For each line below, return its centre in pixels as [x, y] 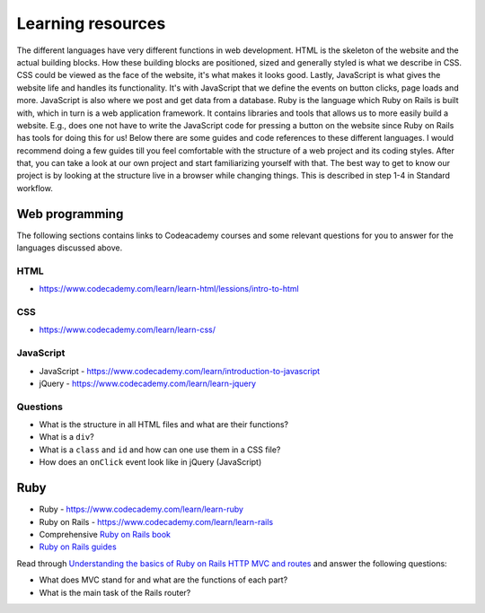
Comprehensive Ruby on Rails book [105, 534]
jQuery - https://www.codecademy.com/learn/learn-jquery [147, 383]
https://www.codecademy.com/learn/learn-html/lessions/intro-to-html [169, 289]
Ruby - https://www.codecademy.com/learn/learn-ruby [141, 509]
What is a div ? [66, 437]
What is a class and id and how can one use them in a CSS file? [160, 450]
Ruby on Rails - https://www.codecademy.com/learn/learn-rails [156, 521]
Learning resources [91, 23]
